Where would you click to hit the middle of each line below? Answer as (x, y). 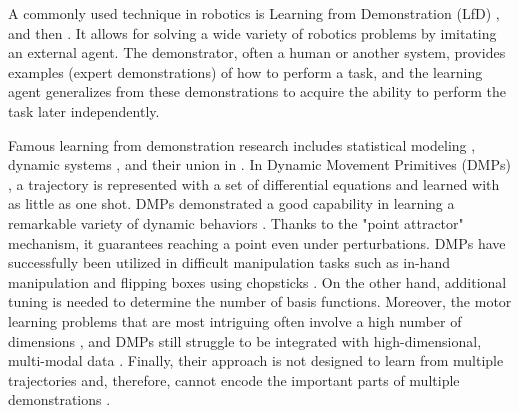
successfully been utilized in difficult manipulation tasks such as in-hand (229, 262)
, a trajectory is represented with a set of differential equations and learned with (254, 183)
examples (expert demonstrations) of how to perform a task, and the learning (245, 71)
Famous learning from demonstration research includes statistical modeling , (242, 144)
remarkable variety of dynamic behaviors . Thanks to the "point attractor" (236, 222)
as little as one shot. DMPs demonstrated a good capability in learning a (231, 203)
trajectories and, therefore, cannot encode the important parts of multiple (234, 379)
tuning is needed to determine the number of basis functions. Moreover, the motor (260, 301)
